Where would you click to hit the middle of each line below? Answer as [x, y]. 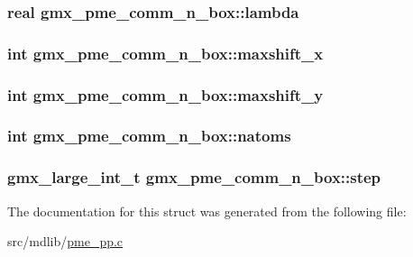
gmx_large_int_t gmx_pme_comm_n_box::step [194, 177]
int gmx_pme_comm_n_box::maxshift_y [165, 94]
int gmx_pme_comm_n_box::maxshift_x [165, 53]
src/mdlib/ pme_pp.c [65, 241]
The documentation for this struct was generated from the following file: [207, 211]
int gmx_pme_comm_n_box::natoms [149, 136]
